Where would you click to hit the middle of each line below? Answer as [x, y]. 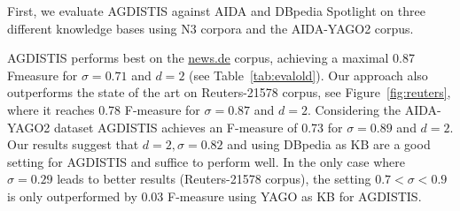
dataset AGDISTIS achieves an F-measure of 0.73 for [198, 127]
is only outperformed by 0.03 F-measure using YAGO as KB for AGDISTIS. [214, 196]
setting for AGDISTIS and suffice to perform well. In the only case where [207, 161]
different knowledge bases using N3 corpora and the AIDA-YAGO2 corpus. [211, 28]
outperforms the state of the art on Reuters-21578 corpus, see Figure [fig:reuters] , [229, 92]
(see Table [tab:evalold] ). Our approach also [308, 75]
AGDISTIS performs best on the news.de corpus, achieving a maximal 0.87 [211, 58]
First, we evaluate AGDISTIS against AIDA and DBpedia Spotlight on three [216, 11]
